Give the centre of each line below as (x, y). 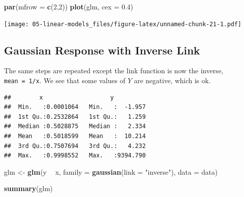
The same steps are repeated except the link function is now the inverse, (114, 71)
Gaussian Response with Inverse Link (102, 50)
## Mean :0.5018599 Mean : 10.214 (75, 136)
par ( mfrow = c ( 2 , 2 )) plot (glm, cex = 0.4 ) (69, 6)
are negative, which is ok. (172, 80)
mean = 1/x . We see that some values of (65, 80)
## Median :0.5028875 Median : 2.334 (75, 126)
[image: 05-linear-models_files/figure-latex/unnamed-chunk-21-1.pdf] (123, 24)
